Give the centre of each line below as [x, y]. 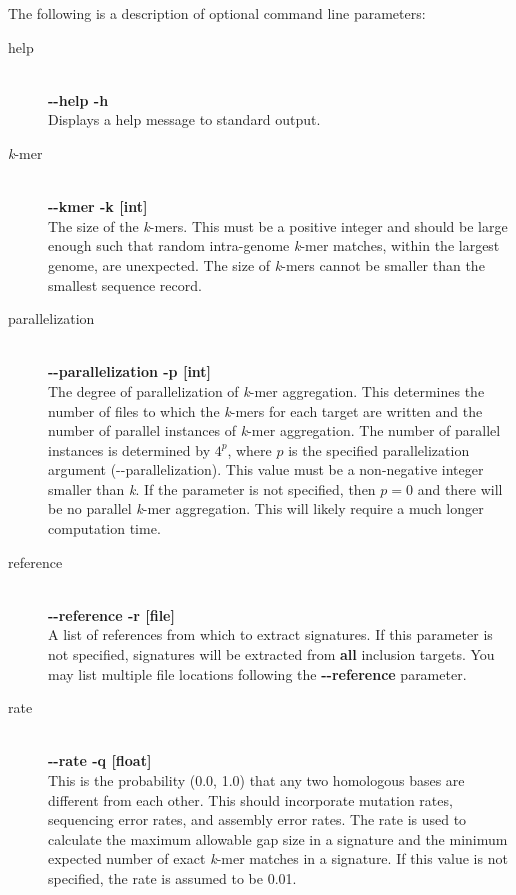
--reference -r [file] [111, 614]
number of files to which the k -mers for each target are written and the [265, 410]
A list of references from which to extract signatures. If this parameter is [270, 634]
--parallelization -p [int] [130, 371]
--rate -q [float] [100, 760]
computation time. [104, 528]
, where [249, 449]
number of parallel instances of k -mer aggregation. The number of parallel [274, 430]
